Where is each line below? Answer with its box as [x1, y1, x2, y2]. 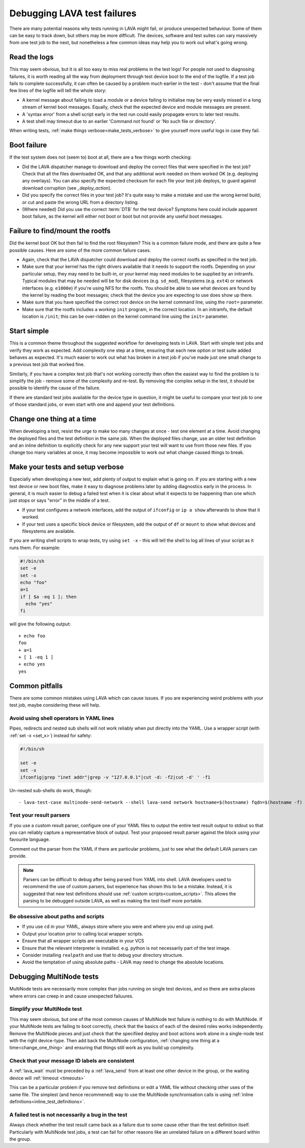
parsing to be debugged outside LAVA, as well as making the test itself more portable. [23, 898, 203, 904]
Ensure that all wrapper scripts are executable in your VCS [22, 938, 144, 944]
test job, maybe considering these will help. [9, 702, 101, 708]
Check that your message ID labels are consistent [9, 1058, 135, 1065]
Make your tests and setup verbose [9, 463, 124, 471]
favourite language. [9, 836, 50, 842]
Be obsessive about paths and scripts [9, 913, 104, 920]
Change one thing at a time [9, 415, 97, 424]
